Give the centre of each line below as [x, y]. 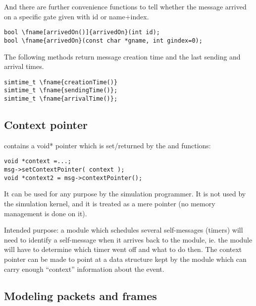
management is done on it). [46, 213]
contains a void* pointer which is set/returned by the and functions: [107, 145]
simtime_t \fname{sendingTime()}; [61, 91]
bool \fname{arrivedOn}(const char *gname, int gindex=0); [103, 40]
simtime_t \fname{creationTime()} [61, 82]
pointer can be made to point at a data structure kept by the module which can [125, 259]
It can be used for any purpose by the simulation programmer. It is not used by [125, 194]
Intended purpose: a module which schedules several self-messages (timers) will [124, 230]
